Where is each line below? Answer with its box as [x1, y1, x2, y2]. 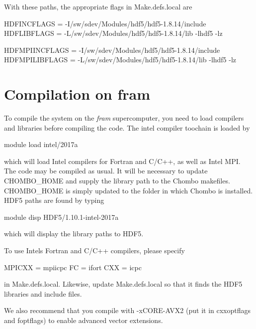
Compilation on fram [4, 84, 151, 104]
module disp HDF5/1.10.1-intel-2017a [4, 211, 119, 222]
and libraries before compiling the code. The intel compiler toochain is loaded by [4, 122, 250, 133]
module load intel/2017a [4, 139, 78, 150]
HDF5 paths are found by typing [4, 195, 104, 205]
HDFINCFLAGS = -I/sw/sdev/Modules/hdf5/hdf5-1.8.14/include [4, 18, 206, 28]
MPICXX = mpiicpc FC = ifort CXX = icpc [4, 262, 142, 272]
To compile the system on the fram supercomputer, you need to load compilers [4, 113, 244, 123]
